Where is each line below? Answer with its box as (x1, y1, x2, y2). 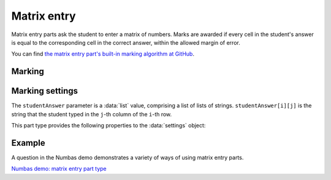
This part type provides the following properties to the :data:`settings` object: (11, 122, 206, 129)
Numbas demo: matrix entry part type (11, 165, 107, 173)
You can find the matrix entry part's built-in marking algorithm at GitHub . (11, 50, 194, 58)
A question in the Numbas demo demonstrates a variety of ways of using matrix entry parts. (11, 154, 244, 161)
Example (11, 138, 45, 148)
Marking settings (11, 86, 78, 96)
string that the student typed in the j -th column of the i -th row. (11, 110, 172, 118)
